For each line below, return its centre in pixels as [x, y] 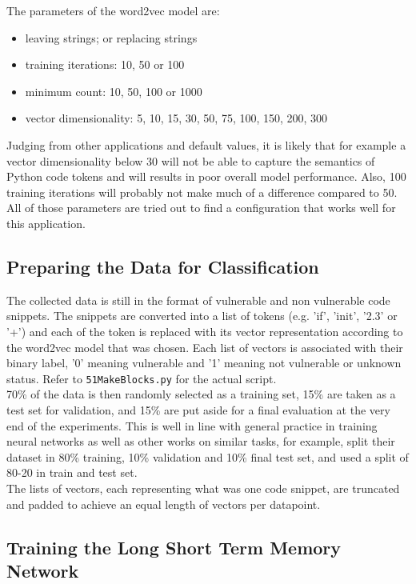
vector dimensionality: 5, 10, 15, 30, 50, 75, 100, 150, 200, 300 [176, 118]
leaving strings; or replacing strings [111, 37]
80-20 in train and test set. [72, 472]
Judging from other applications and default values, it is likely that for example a [206, 144]
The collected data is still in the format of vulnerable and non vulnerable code [198, 300]
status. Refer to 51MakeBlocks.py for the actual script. [142, 378]
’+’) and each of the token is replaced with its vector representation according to [205, 331]
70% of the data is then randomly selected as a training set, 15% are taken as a [201, 394]
